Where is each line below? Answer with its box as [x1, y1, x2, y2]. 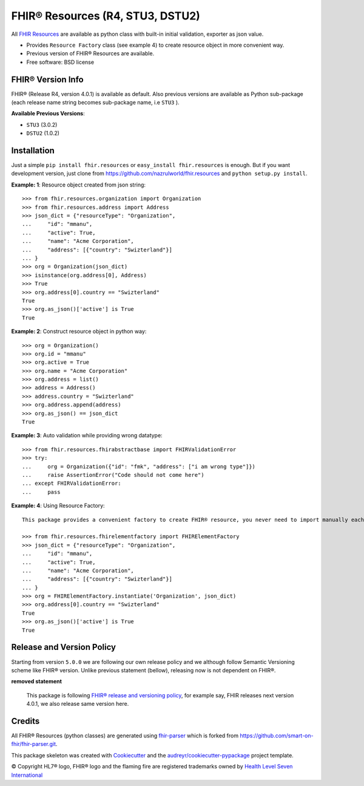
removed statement [11, 678, 62, 685]
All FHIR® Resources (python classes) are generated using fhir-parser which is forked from [11, 732, 239, 739]
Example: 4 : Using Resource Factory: [11, 502, 106, 510]
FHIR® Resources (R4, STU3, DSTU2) [11, 9, 200, 22]
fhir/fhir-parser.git [11, 740, 56, 748]
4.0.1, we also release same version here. [26, 700, 129, 708]
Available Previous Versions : [11, 110, 85, 117]
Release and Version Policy [11, 642, 116, 652]
